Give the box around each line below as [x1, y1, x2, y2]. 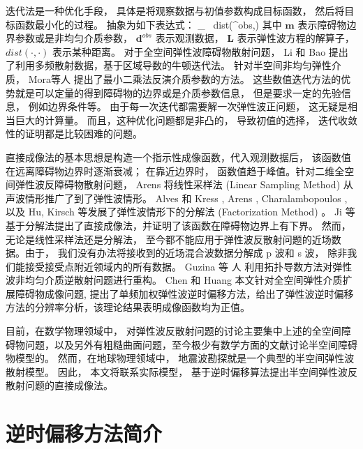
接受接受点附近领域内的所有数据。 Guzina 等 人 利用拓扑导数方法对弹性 [24, 259, 353, 273]
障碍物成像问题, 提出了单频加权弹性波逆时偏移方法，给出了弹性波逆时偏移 [15, 286, 354, 300]
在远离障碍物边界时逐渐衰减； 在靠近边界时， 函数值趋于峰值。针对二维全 [6, 163, 345, 178]
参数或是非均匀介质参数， [15, 31, 133, 45]
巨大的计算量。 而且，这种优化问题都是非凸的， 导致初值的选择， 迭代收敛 [15, 112, 357, 127]
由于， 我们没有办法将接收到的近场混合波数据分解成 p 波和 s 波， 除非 [24, 245, 348, 260]
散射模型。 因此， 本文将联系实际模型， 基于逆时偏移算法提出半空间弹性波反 [6, 364, 357, 379]
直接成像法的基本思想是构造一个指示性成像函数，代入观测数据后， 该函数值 [6, 149, 351, 164]
